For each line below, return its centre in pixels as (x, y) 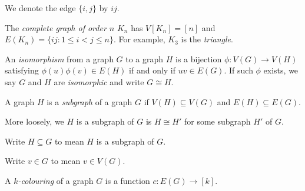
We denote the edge (40, 8)
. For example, (139, 39)
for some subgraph (218, 121)
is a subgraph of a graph (89, 101)
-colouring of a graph (56, 180)
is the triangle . (207, 39)
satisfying (22, 70)
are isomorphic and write (99, 81)
